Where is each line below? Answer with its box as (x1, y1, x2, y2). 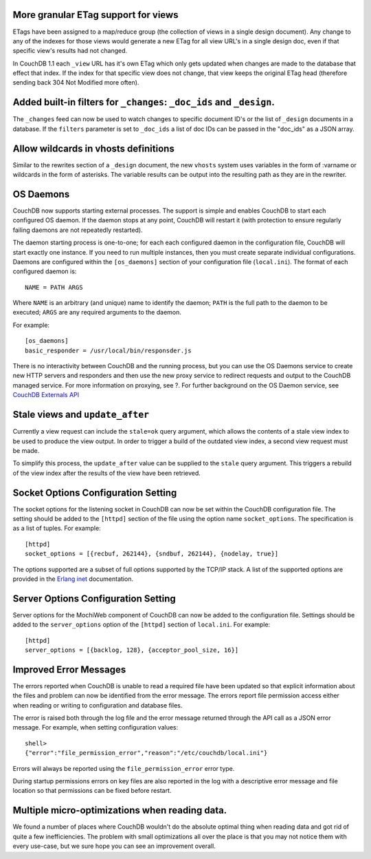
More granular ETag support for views (12, 9, 179, 21)
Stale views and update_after (12, 409, 150, 421)
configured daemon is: (12, 267, 77, 275)
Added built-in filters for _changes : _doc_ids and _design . (12, 96, 275, 108)
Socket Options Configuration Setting (12, 487, 177, 498)
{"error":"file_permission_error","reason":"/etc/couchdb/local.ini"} (25, 749, 268, 757)
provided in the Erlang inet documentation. (12, 575, 134, 583)
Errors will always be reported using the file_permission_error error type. (12, 764, 235, 772)
